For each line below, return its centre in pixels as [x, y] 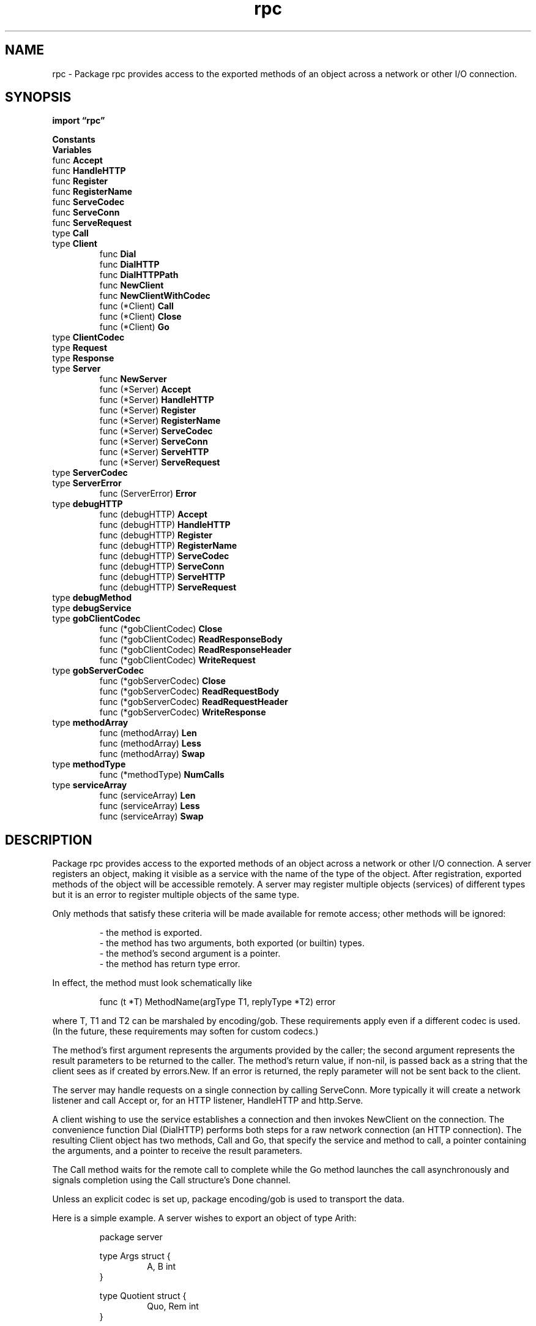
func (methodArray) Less [150, 744]
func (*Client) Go [134, 327]
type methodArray [90, 723]
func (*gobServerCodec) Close [162, 681]
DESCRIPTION [49, 840]
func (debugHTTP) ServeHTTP [162, 577]
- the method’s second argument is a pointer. [190, 954]
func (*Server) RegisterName [160, 421]
